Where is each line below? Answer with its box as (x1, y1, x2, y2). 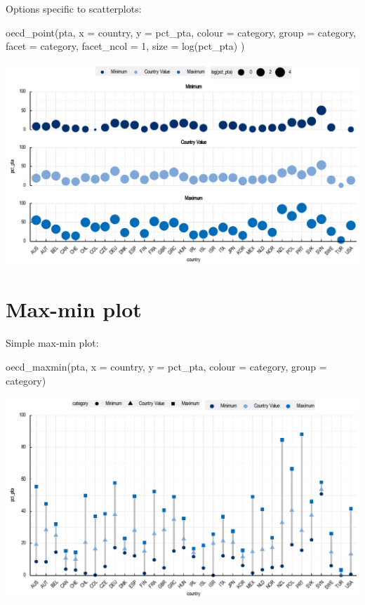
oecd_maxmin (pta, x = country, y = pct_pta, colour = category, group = (6, 359, 327, 374)
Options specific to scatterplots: (6, 1, 142, 15)
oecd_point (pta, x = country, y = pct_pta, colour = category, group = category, (6, 25, 357, 39)
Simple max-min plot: (6, 335, 99, 350)
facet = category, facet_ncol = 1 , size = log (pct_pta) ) (6, 39, 245, 53)
